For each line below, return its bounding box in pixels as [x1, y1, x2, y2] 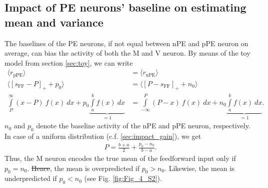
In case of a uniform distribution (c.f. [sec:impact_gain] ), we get [4, 131, 201, 141]
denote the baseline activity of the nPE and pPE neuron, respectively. [36, 120, 250, 131]
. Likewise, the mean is [164, 162, 234, 173]
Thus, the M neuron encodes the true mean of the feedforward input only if [4, 152, 236, 163]
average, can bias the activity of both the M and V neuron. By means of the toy [4, 48, 250, 58]
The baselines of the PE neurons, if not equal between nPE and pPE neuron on [4, 38, 248, 48]
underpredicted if [4, 173, 57, 183]
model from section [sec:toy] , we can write [4, 57, 133, 68]
